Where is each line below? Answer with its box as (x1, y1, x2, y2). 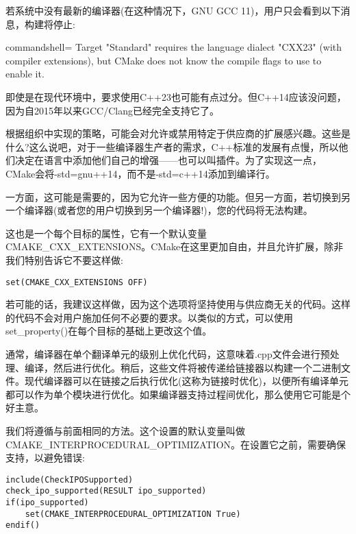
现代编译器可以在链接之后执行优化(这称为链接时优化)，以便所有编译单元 (24, 374, 348, 388)
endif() (5, 520, 40, 531)
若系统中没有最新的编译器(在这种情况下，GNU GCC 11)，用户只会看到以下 (5, 3, 341, 17)
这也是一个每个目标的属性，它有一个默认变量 (5, 226, 207, 240)
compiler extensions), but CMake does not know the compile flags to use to (5, 53, 322, 67)
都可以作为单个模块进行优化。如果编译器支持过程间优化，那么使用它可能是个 (5, 387, 351, 401)
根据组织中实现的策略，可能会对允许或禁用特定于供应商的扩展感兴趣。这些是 (5, 126, 351, 141)
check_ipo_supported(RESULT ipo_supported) (5, 486, 207, 496)
